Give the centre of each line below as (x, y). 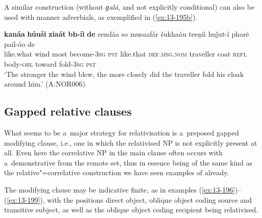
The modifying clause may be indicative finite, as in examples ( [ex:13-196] (120, 189)
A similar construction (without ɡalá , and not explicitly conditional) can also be (129, 7)
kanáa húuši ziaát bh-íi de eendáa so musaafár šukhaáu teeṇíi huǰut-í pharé (127, 34)
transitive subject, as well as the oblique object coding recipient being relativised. (131, 210)
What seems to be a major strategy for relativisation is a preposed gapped (122, 132)
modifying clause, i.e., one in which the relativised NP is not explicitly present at (131, 142)
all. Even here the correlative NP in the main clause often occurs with (113, 153)
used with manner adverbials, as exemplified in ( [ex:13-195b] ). (101, 17)
